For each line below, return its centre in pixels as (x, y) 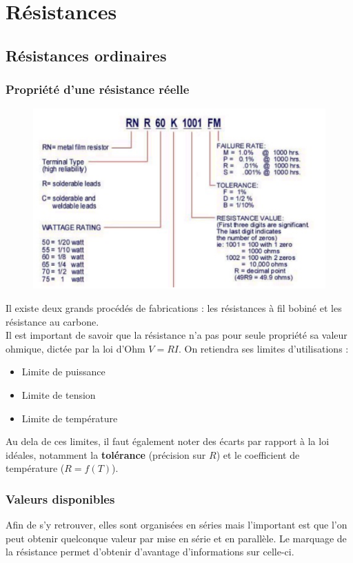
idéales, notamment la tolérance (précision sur (106, 454)
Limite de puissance (63, 372)
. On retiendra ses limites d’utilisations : (263, 348)
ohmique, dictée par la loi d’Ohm (75, 348)
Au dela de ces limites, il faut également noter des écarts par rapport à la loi (168, 441)
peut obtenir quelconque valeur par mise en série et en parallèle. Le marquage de (176, 538)
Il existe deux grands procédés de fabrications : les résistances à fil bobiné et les (174, 308)
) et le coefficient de (258, 454)
